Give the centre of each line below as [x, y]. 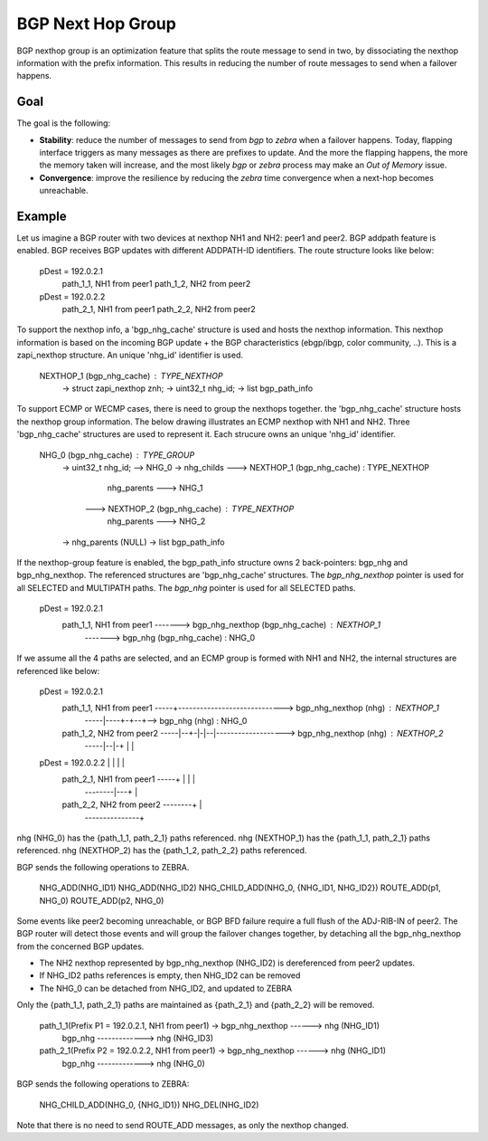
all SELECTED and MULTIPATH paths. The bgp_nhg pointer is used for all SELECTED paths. [186, 587]
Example [42, 216]
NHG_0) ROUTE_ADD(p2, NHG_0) [102, 900]
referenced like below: [58, 670]
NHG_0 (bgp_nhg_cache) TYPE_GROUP [117, 455]
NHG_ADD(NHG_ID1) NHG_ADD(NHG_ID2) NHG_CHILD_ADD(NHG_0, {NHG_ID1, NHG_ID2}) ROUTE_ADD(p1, [240, 888]
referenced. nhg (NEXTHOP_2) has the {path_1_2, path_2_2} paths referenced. [162, 851]
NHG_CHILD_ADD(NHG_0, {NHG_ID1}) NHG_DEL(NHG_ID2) [149, 1105]
